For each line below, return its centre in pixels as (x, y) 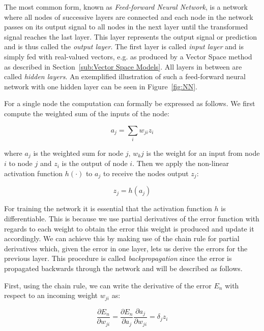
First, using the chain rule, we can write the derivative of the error (108, 285)
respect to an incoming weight (51, 295)
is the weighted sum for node (78, 153)
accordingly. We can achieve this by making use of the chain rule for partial (122, 238)
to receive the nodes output (146, 173)
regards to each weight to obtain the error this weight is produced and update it (129, 228)
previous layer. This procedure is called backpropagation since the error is (118, 258)
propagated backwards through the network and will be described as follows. (123, 268)
